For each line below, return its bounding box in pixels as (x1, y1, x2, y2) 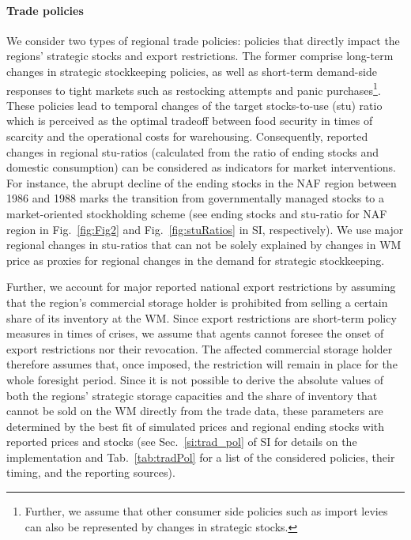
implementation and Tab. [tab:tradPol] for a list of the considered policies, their (6, 448, 395, 465)
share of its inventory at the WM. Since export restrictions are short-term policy (6, 309, 397, 326)
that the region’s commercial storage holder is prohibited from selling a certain (6, 293, 388, 310)
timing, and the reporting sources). (6, 464, 175, 481)
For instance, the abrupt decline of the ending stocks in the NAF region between (6, 174, 397, 191)
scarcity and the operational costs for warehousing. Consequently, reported (6, 128, 368, 145)
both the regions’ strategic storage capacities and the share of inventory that (6, 387, 378, 403)
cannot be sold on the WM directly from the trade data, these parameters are (6, 402, 383, 419)
